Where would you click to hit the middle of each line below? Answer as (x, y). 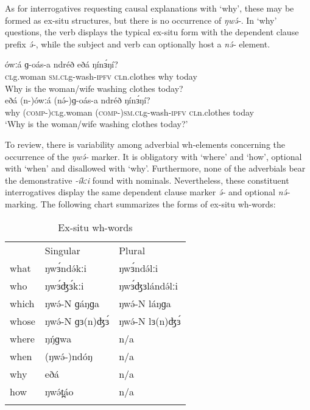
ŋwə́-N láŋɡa (145, 303)
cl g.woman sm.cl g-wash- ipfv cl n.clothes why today (101, 76)
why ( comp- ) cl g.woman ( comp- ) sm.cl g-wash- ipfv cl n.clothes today (129, 112)
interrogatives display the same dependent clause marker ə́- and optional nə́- (147, 192)
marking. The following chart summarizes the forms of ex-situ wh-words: (140, 203)
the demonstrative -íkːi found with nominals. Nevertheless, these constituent (147, 180)
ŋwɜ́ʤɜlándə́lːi (148, 285)
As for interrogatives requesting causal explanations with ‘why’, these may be (150, 8)
